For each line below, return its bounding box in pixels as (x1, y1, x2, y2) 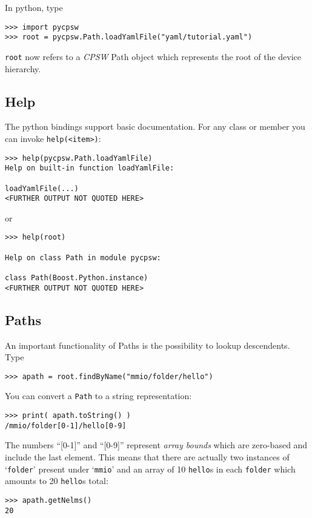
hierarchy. (5, 62, 41, 75)
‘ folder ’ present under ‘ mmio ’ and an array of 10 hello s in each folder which (5, 462, 296, 475)
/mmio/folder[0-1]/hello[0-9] (5, 421, 127, 430)
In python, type (5, 1, 63, 13)
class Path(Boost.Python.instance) (5, 274, 148, 283)
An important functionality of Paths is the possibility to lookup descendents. (5, 338, 290, 351)
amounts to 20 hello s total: (5, 474, 108, 487)
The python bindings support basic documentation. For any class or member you (5, 120, 305, 133)
